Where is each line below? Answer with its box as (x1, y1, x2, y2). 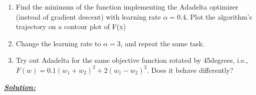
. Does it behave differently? (147, 64, 233, 75)
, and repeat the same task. (120, 38, 205, 48)
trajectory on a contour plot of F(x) (16, 21, 126, 32)
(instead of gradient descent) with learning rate (16, 11, 161, 22)
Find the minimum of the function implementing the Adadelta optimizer (16, 2, 238, 12)
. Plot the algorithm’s (186, 11, 252, 22)
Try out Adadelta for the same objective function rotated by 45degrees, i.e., (16, 55, 248, 65)
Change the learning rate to (16, 38, 101, 48)
